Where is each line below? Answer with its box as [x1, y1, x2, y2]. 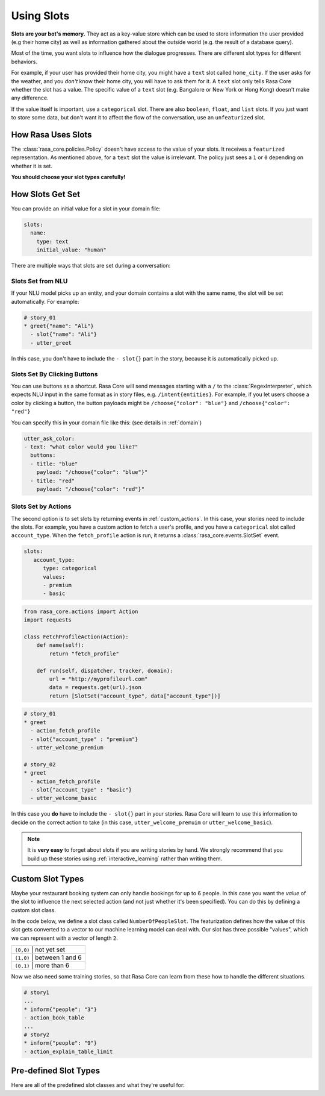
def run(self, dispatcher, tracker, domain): [36, 667, 173, 674]
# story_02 [23, 761, 56, 768]
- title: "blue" [30, 460, 78, 467]
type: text [36, 238, 69, 245]
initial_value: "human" [36, 247, 107, 253]
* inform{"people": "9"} [23, 1040, 97, 1047]
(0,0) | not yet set [14, 945, 66, 954]
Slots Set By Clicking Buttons [11, 370, 98, 378]
